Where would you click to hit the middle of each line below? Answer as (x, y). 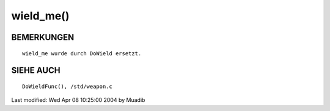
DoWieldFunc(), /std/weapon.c (68, 86)
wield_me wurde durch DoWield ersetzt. (82, 53)
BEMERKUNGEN (43, 37)
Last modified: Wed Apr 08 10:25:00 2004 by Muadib (78, 100)
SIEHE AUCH (36, 71)
